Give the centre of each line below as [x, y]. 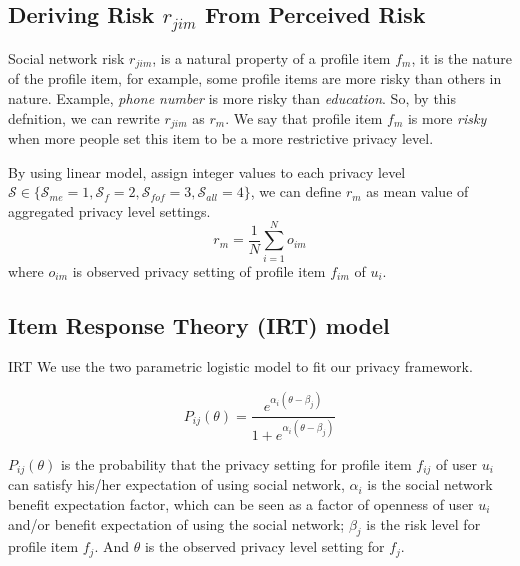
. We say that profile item [304, 117]
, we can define [296, 191]
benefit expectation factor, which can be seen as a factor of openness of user [241, 503]
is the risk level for [423, 523]
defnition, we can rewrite [84, 117]
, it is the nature [461, 57]
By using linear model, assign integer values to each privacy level [207, 171]
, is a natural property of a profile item [271, 57]
